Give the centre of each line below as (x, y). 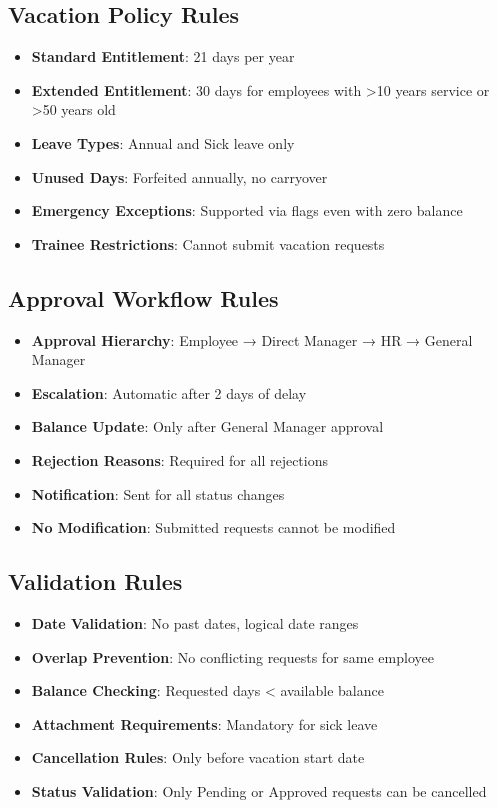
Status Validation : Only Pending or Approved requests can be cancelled (259, 790)
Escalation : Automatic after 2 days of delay (169, 392)
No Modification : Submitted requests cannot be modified (213, 527)
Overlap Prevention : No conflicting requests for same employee (232, 656)
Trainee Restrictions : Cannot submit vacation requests (208, 243)
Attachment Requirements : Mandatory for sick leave (204, 723)
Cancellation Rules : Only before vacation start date (198, 757)
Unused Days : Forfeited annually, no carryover (179, 176)
